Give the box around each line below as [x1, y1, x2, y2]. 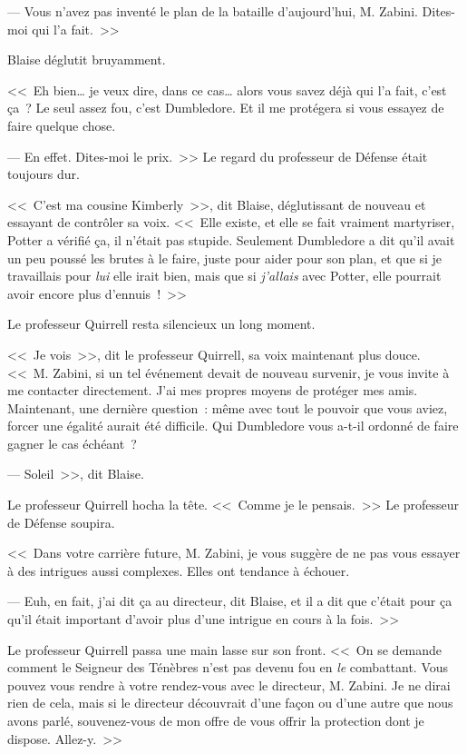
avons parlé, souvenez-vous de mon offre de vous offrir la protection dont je [7, 711, 424, 729]
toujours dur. [7, 164, 80, 184]
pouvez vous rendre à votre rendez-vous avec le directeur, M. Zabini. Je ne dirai [7, 675, 451, 694]
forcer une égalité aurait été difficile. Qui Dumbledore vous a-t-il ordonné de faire [7, 416, 459, 435]
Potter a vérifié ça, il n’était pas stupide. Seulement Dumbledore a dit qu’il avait [7, 230, 455, 249]
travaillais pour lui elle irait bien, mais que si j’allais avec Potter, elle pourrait [7, 266, 442, 285]
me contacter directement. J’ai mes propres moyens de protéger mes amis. [7, 381, 418, 400]
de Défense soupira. [7, 512, 115, 531]
